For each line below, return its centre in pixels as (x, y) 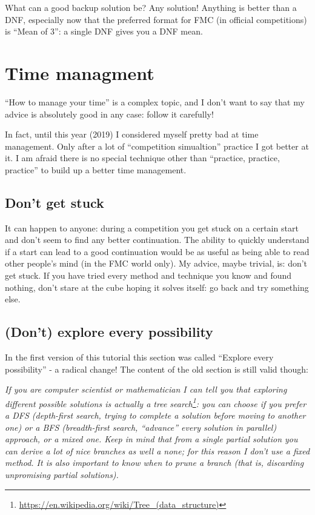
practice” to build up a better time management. (96, 169)
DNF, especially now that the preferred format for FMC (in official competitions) (156, 19)
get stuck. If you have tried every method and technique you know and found (148, 275)
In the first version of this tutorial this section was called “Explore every (139, 357)
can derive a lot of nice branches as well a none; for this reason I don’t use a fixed (157, 450)
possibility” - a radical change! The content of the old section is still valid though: (157, 369)
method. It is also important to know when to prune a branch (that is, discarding (154, 463)
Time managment (80, 72)
